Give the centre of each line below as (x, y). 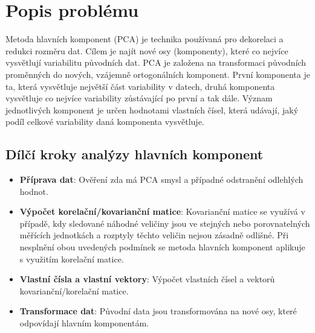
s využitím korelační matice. (72, 258)
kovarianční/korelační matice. (74, 290)
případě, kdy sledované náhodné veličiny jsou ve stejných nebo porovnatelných (165, 223)
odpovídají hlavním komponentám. (84, 323)
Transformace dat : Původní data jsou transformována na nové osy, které (158, 311)
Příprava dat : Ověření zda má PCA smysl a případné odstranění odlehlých (161, 179)
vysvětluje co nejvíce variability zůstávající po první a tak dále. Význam (139, 98)
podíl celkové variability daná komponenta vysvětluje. (105, 122)
